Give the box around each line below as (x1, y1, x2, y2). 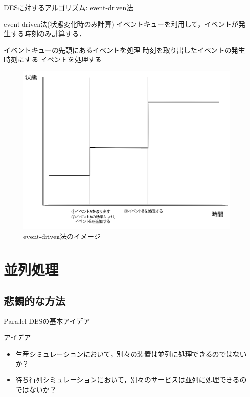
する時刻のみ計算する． (10, 28, 86, 39)
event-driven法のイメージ (23, 231, 101, 241)
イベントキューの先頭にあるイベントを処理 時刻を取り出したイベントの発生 (4, 44, 245, 55)
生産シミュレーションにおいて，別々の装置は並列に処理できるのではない (15, 348, 247, 358)
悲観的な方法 (4, 293, 65, 308)
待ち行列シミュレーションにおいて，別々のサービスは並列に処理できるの (15, 375, 247, 385)
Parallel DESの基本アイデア (4, 316, 90, 326)
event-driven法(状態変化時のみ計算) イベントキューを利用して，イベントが (4, 19, 239, 29)
